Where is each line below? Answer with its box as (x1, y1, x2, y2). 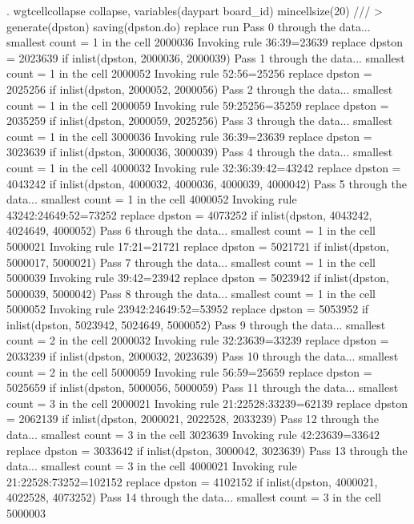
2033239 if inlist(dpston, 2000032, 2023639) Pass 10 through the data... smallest (6, 348, 399, 365)
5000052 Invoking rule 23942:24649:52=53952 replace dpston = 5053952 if (6, 300, 369, 317)
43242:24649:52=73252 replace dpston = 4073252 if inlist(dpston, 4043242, (6, 206, 372, 223)
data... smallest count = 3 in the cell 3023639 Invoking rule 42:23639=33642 (6, 426, 380, 443)
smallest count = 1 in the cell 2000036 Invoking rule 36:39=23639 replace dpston (6, 34, 403, 50)
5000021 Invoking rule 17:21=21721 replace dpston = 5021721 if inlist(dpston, (6, 237, 389, 254)
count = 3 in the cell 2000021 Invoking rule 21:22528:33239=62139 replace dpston (6, 394, 408, 411)
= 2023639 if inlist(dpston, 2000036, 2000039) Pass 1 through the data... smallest (6, 49, 405, 66)
